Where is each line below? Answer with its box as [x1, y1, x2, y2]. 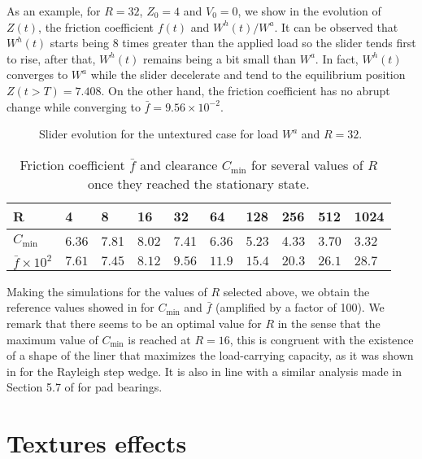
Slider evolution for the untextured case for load [39, 125, 279, 142]
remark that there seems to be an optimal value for [7, 314, 262, 331]
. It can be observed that [274, 18, 398, 35]
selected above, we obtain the [223, 282, 370, 299]
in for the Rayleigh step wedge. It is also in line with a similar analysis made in [7, 362, 402, 379]
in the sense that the [277, 314, 381, 331]
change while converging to [7, 98, 141, 115]
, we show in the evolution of [237, 2, 381, 19]
